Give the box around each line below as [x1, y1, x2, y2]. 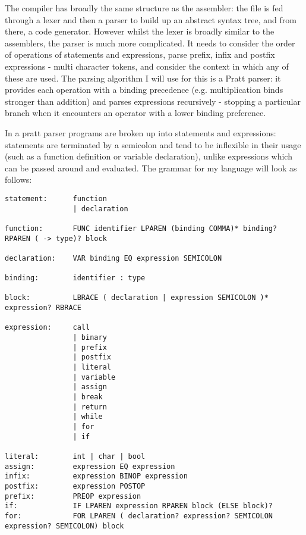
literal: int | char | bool [5, 452, 146, 461]
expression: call [5, 323, 90, 332]
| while [72, 412, 103, 421]
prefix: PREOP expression [5, 492, 141, 500]
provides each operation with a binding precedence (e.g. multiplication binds [5, 83, 283, 96]
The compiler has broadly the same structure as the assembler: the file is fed [5, 2, 283, 14]
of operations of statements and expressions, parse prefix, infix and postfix [5, 48, 275, 61]
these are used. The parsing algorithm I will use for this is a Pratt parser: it [5, 71, 281, 84]
